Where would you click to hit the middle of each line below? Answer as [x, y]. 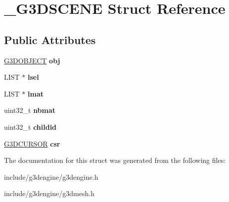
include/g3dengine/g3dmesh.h [49, 193]
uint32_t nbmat [30, 110]
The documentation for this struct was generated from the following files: [115, 160]
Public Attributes [50, 39]
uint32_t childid [30, 126]
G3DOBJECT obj [32, 60]
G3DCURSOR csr [32, 143]
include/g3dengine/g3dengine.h [51, 177]
